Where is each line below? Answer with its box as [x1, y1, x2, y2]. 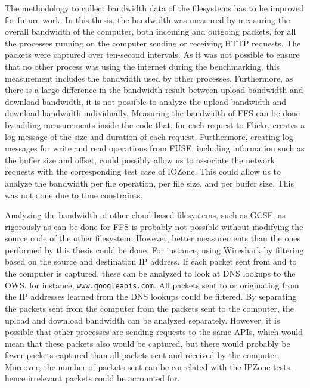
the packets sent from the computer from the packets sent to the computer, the [5, 302, 294, 314]
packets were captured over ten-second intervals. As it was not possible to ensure [5, 48, 300, 61]
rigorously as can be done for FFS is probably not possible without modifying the [5, 220, 303, 232]
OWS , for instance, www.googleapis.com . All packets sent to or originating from [5, 278, 299, 291]
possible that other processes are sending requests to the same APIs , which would [5, 325, 303, 338]
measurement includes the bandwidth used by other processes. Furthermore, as [5, 72, 293, 84]
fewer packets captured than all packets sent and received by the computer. [5, 349, 280, 361]
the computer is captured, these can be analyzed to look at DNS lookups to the [5, 267, 296, 280]
